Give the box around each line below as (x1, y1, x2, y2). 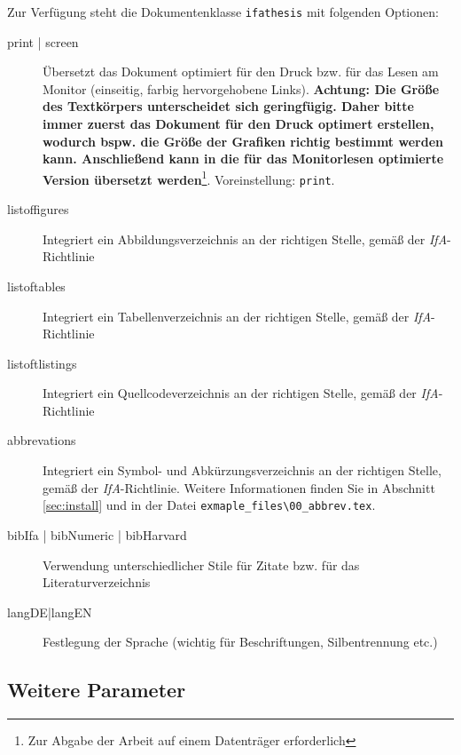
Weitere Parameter (7, 676, 186, 703)
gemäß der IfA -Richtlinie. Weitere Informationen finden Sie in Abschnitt (43, 478, 435, 497)
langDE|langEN (7, 602, 92, 621)
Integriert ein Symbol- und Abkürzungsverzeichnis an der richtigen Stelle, (43, 461, 441, 480)
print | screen (7, 32, 79, 51)
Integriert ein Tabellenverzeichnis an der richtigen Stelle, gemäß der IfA (43, 306, 432, 325)
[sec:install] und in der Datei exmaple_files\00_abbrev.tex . (43, 496, 376, 514)
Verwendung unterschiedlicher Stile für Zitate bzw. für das (43, 555, 360, 574)
